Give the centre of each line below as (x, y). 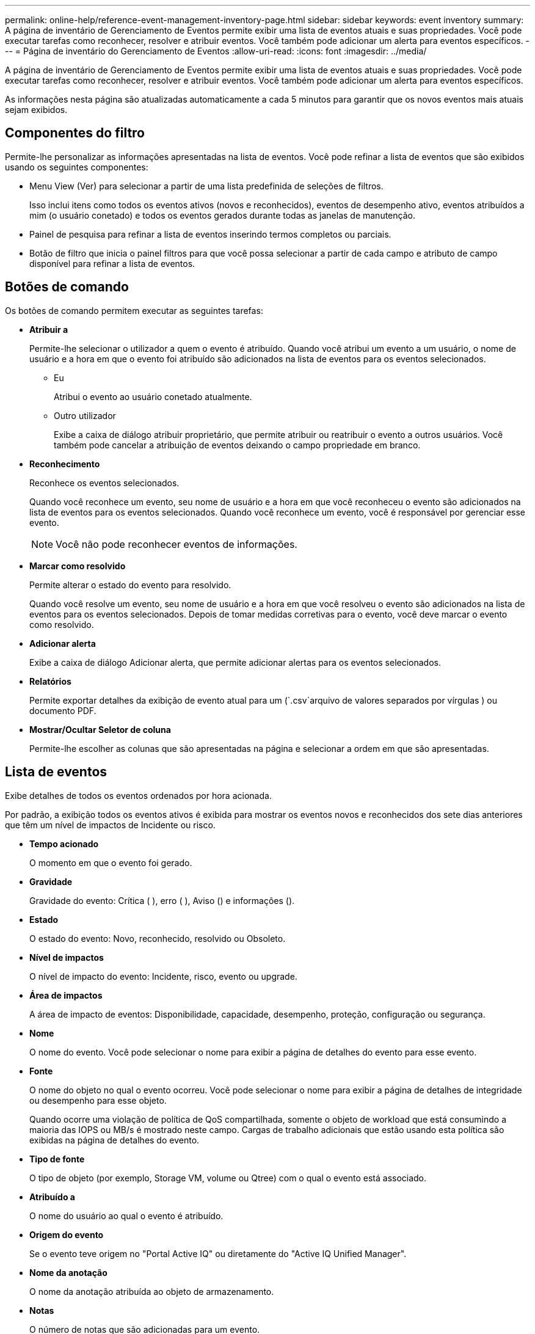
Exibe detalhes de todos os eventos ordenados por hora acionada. (138, 795)
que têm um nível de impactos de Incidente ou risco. (110, 825)
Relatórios (50, 681)
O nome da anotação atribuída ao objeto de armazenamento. (152, 1291)
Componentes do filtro (75, 133)
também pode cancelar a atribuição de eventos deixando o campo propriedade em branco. (237, 445)
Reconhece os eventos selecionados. (104, 483)
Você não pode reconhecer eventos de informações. (177, 544)
